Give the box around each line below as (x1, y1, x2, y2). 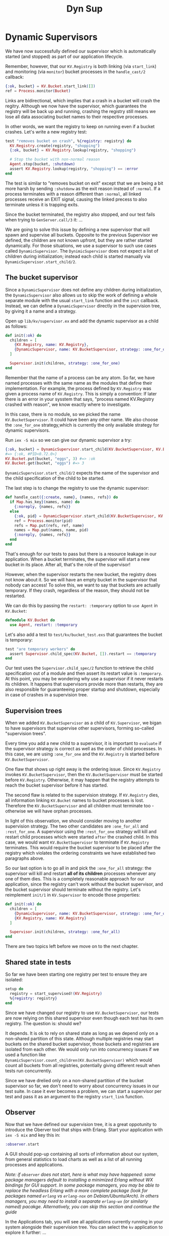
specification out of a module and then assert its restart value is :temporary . (5, 670, 162, 676)
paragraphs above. (5, 855, 44, 861)
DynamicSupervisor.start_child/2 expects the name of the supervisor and (5, 470, 159, 476)
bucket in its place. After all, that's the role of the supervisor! (5, 561, 131, 567)
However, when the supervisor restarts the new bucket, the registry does (5, 571, 157, 577)
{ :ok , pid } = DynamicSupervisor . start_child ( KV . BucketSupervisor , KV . (14, 513, 165, 518)
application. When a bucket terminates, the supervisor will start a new (5, 556, 150, 562)
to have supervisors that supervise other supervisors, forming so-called (5, 725, 154, 731)
